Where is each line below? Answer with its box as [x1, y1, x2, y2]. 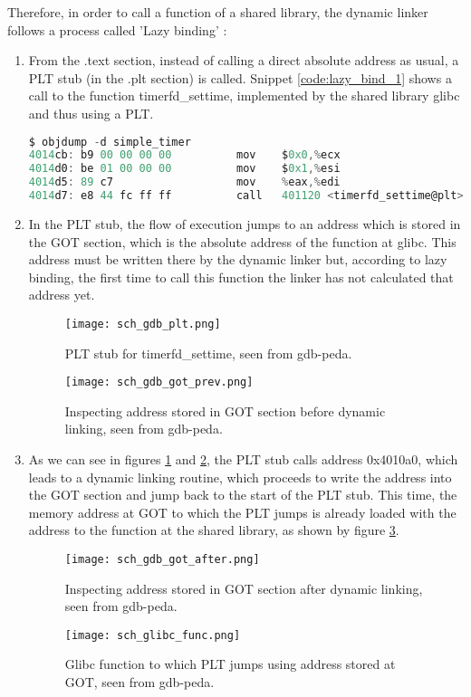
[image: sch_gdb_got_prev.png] [64, 376, 254, 389]
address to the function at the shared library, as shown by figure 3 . [28, 520, 399, 539]
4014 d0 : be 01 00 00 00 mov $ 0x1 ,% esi [28, 162, 341, 176]
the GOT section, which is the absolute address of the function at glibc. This [28, 232, 457, 251]
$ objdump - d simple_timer [28, 135, 191, 148]
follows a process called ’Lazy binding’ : [7, 20, 227, 39]
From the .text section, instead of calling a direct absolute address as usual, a [28, 51, 459, 70]
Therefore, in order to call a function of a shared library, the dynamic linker [7, 3, 428, 21]
